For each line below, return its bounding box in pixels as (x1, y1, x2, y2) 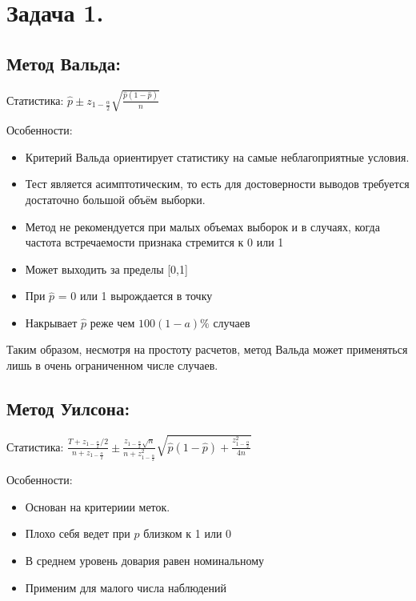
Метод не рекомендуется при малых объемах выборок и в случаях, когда (25, 218, 380, 234)
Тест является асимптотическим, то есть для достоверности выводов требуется (25, 175, 410, 192)
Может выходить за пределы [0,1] (25, 260, 188, 277)
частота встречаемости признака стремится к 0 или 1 (25, 234, 284, 250)
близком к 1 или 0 (143, 525, 232, 542)
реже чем (90, 314, 135, 331)
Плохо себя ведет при (25, 525, 130, 542)
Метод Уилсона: (6, 396, 130, 421)
